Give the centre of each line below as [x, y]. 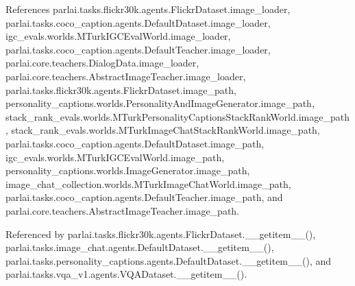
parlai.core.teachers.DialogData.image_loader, [102, 63]
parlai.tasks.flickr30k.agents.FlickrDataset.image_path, [121, 90]
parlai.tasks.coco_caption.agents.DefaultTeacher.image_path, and [144, 197]
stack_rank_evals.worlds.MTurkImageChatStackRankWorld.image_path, [166, 130]
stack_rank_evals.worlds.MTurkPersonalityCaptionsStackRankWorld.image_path [177, 116]
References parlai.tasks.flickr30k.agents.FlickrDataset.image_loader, [148, 9]
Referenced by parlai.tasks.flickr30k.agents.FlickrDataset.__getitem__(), [161, 234]
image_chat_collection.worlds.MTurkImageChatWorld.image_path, [148, 183]
